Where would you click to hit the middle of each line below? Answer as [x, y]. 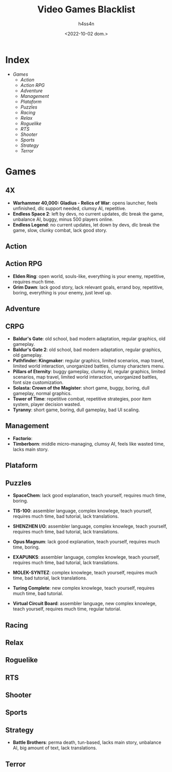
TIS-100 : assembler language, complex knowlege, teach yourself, [82, 511]
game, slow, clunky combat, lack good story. [60, 230]
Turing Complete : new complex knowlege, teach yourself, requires [84, 588]
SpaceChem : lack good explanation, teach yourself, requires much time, [89, 496]
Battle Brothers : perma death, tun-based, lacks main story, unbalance [87, 743]
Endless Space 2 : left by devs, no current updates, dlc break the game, [88, 214]
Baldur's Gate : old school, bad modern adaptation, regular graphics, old [89, 339]
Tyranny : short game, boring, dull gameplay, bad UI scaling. [76, 410]
